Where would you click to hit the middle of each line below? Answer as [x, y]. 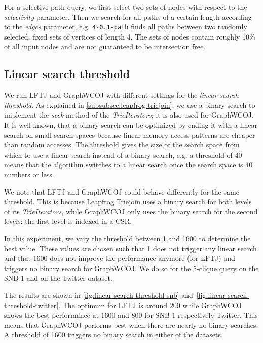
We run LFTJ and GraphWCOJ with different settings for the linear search [121, 95]
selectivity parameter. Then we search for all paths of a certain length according [128, 16]
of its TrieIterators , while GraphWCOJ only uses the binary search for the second [131, 211]
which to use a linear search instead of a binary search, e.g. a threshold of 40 [123, 154]
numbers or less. [29, 174]
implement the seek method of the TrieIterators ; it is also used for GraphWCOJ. [129, 115]
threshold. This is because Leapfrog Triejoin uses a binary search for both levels [128, 201]
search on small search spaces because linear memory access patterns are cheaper [130, 135]
